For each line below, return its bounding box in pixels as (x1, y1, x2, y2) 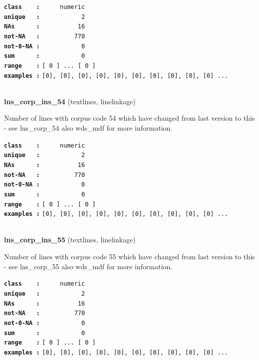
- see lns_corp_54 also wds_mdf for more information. (4, 123, 173, 133)
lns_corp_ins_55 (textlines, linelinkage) (4, 234, 136, 245)
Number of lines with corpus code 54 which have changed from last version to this (4, 113, 255, 123)
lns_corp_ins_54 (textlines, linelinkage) (4, 96, 136, 106)
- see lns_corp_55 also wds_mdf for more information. (4, 261, 173, 271)
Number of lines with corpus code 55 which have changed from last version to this (4, 251, 255, 262)
